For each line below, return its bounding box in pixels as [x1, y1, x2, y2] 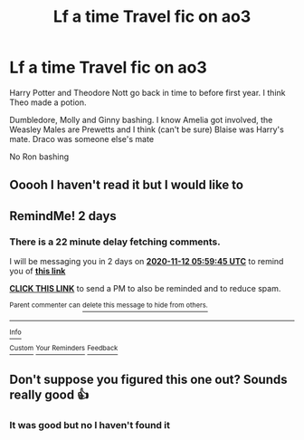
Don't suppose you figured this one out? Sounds [9, 371, 288, 387]
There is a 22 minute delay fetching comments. [9, 235, 221, 248]
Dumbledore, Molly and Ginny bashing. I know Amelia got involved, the [9, 114, 273, 125]
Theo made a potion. [9, 97, 88, 108]
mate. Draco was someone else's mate [9, 133, 155, 144]
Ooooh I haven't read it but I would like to [9, 177, 244, 193]
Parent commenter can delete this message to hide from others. [9, 301, 208, 310]
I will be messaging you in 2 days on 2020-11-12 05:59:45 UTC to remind [9, 256, 284, 267]
